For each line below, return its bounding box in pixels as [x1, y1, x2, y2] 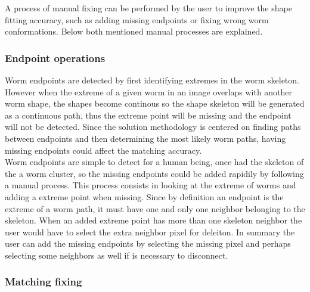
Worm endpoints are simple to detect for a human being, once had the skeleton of [5, 156, 304, 168]
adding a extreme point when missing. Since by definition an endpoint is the [5, 190, 284, 203]
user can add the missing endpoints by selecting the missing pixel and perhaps [5, 237, 291, 250]
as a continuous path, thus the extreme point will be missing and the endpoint [5, 108, 292, 121]
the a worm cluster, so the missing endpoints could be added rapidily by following [5, 167, 304, 179]
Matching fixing [5, 274, 82, 289]
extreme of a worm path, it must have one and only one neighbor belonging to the [5, 202, 305, 215]
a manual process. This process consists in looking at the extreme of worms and [5, 179, 296, 191]
